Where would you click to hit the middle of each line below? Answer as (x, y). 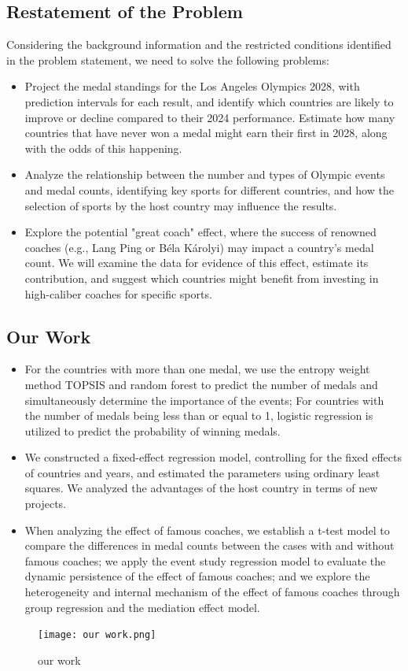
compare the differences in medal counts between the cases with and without (210, 545)
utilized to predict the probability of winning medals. (153, 430)
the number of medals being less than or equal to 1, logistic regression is (199, 415)
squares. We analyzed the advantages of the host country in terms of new (201, 488)
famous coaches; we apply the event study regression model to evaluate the (205, 560)
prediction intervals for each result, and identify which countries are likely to (209, 101)
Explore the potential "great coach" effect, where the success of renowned (200, 232)
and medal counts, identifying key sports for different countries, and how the (209, 189)
